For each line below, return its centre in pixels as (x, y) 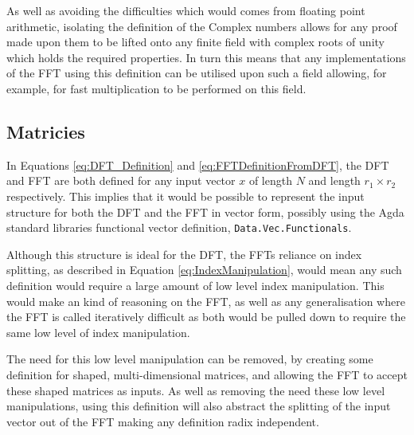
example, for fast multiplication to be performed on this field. (156, 88)
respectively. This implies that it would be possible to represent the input (186, 196)
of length (270, 180)
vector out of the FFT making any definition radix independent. (163, 421)
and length (334, 180)
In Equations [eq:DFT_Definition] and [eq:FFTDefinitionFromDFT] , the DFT (198, 165)
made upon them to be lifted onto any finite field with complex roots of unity (195, 42)
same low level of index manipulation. (98, 332)
